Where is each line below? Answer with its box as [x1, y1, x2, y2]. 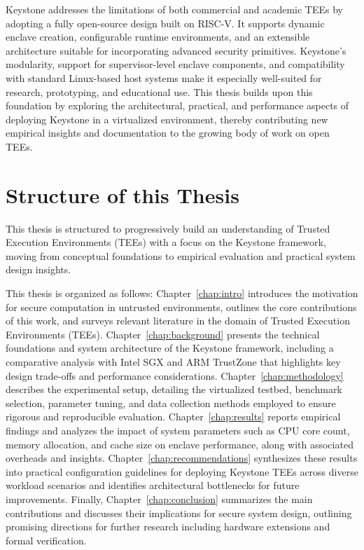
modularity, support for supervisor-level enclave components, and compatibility [6, 57, 345, 71]
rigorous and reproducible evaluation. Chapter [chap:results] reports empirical [6, 409, 341, 424]
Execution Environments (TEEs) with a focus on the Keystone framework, [6, 235, 326, 249]
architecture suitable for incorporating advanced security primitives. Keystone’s [6, 43, 346, 57]
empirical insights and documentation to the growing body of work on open [6, 125, 330, 140]
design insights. [6, 262, 71, 277]
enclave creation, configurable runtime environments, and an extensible [6, 29, 310, 44]
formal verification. [6, 532, 87, 547]
